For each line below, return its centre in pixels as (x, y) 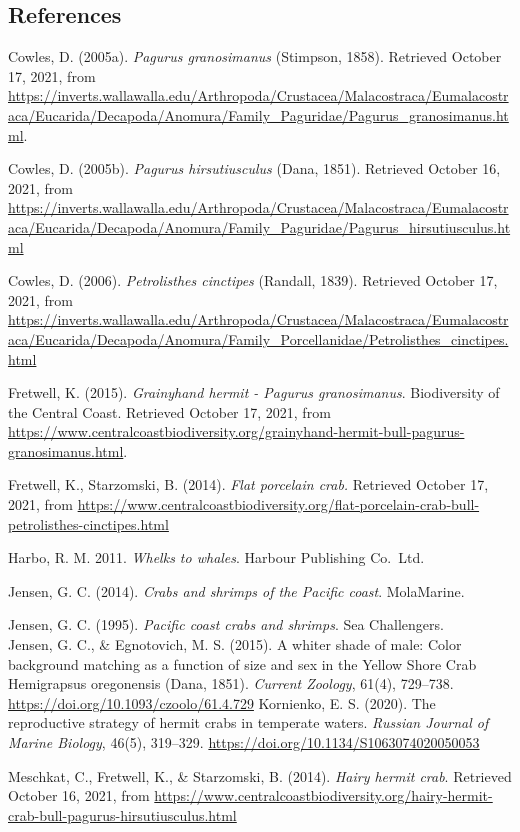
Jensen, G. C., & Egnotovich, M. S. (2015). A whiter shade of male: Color (235, 644)
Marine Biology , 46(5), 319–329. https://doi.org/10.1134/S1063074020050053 (244, 742)
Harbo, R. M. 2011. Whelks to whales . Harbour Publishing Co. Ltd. (216, 557)
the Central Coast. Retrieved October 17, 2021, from (169, 411)
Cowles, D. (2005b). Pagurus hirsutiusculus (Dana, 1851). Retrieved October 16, (254, 168)
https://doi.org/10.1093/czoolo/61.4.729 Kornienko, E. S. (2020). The (222, 702)
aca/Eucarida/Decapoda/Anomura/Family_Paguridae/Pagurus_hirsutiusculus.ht (259, 226)
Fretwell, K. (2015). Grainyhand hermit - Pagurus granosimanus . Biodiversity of (254, 392)
